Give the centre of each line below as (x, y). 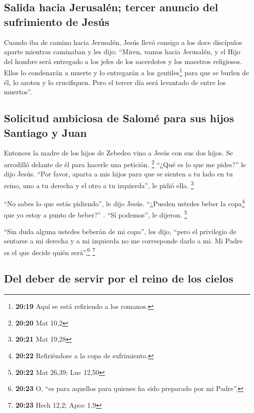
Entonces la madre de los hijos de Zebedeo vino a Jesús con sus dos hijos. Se (118, 153)
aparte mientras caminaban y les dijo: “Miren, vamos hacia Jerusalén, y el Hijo (122, 52)
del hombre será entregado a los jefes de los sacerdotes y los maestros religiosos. (123, 61)
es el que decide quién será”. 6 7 (50, 251)
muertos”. (18, 92)
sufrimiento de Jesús (57, 21)
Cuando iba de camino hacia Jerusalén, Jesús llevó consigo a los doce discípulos (123, 42)
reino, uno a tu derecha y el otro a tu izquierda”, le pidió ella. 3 (99, 184)
